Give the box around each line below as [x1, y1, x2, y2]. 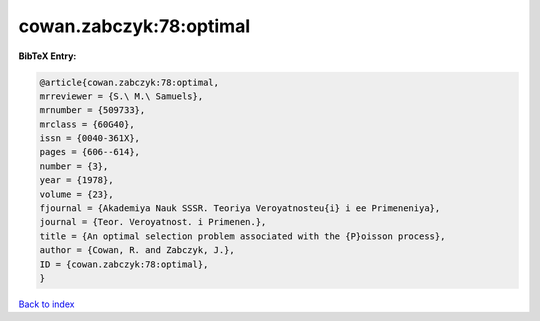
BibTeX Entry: [18, 50, 77, 62]
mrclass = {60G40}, [39, 118, 135, 130]
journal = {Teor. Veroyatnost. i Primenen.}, [39, 216, 267, 228]
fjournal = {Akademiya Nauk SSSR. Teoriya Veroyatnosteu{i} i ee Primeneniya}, [39, 203, 441, 214]
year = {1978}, [39, 175, 114, 186]
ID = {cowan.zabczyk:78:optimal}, [39, 258, 209, 270]
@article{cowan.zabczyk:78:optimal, [39, 76, 220, 88]
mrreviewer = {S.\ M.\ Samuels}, [39, 90, 204, 102]
